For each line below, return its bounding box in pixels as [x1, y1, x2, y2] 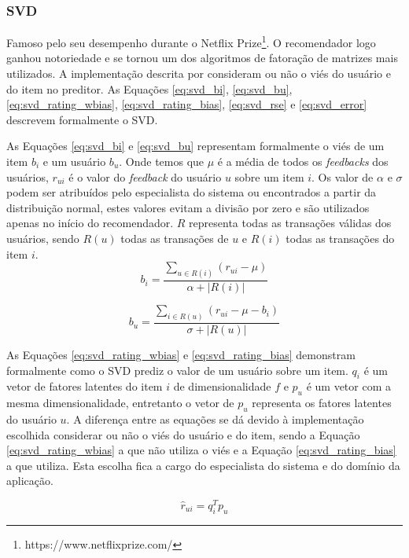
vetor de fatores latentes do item [6, 378, 163, 395]
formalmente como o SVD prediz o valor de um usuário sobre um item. [6, 362, 348, 378]
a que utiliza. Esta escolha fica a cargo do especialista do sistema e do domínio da [6, 457, 400, 473]
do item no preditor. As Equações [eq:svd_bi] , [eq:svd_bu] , [6, 80, 293, 97]
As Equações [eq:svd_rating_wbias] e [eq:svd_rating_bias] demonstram [6, 346, 356, 362]
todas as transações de [120, 230, 229, 246]
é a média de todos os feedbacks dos [217, 153, 389, 170]
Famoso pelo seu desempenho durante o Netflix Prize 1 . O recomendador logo [6, 32, 376, 50]
